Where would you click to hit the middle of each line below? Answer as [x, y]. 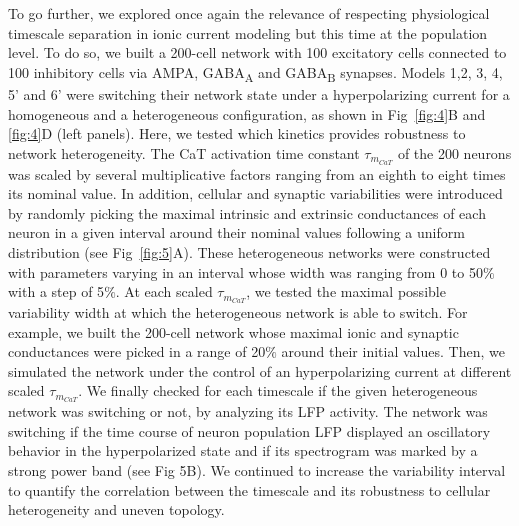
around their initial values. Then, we [393, 351]
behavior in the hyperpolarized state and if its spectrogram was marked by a [243, 450]
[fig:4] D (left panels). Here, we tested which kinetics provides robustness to [237, 133]
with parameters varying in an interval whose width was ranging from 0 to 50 [245, 271]
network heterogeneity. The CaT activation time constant [184, 152]
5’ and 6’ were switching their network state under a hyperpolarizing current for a [259, 93]
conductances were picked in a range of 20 [137, 351]
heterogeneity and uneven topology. [116, 509]
